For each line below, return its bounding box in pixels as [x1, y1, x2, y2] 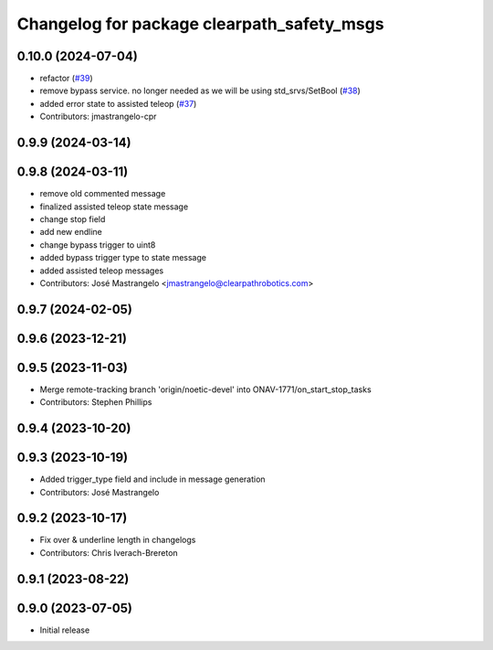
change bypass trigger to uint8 [39, 239, 156, 250]
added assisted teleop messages [39, 265, 164, 276]
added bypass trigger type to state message [39, 252, 207, 263]
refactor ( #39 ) [39, 73, 93, 84]
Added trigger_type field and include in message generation [39, 474, 266, 485]
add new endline [39, 227, 102, 238]
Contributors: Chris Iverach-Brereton [39, 547, 178, 558]
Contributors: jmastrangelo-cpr [39, 111, 157, 123]
